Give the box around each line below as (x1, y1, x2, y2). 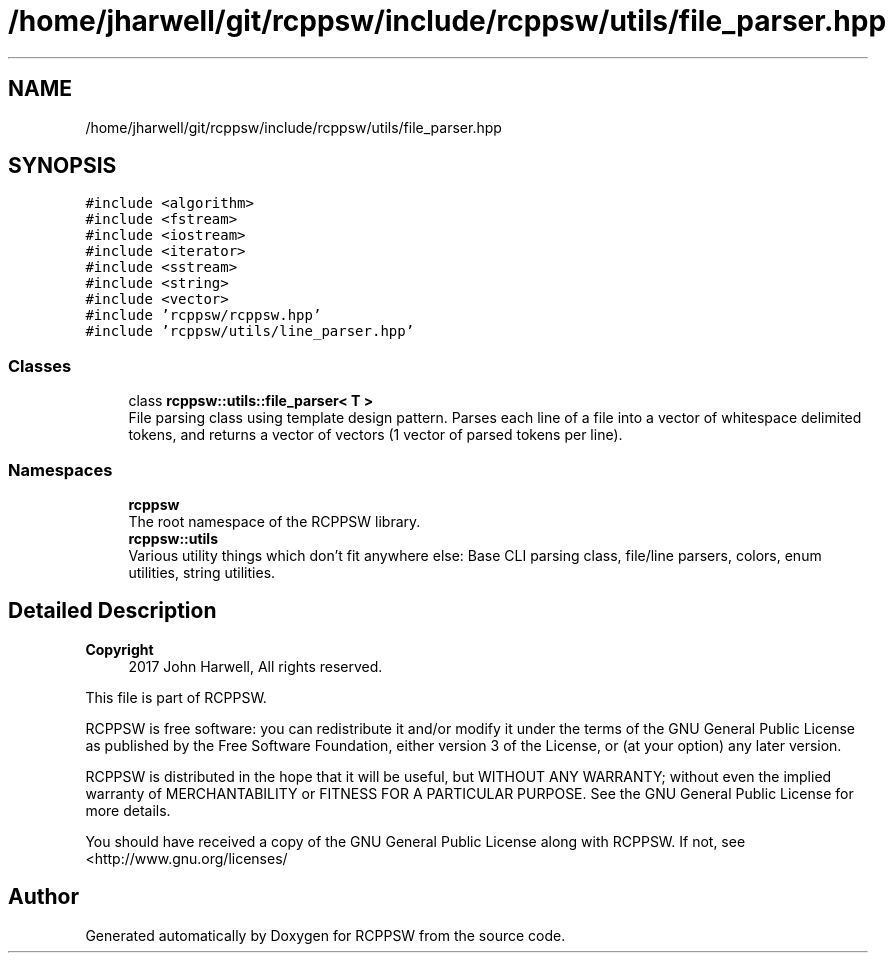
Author (8, 884, 79, 910)
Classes (8, 355, 72, 376)
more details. (85, 801, 171, 819)
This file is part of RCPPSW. (85, 688, 267, 706)
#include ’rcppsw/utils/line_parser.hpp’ (85, 323, 415, 340)
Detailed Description (8, 598, 217, 624)
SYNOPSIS (8, 153, 117, 179)
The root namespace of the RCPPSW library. (128, 512, 421, 530)
